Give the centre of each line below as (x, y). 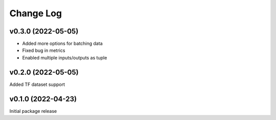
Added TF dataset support (37, 84)
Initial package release (33, 111)
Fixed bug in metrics (44, 50)
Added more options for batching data (62, 44)
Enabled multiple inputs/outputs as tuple (65, 57)
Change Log (36, 13)
